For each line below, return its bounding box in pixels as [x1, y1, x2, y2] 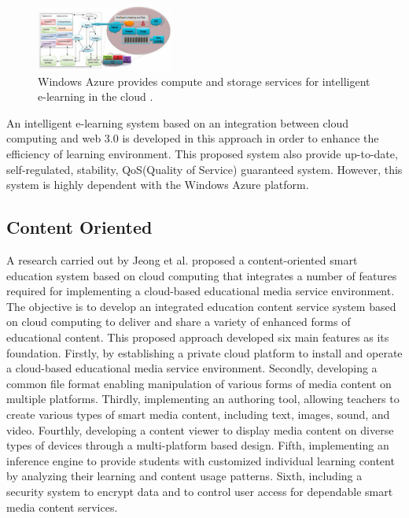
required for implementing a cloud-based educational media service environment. [6, 283, 395, 299]
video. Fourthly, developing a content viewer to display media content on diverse [6, 421, 394, 438]
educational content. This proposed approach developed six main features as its [6, 329, 389, 346]
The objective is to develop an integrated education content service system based [6, 298, 396, 314]
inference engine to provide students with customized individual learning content [6, 452, 395, 468]
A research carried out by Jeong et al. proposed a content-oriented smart [6, 252, 358, 268]
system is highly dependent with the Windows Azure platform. [6, 176, 309, 193]
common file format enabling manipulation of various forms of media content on [6, 375, 392, 391]
